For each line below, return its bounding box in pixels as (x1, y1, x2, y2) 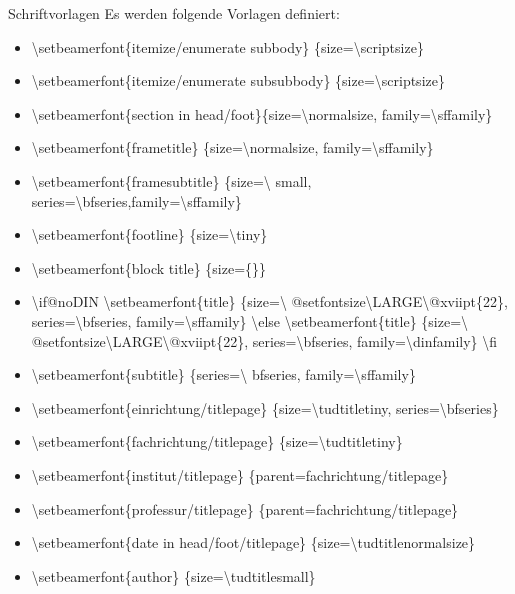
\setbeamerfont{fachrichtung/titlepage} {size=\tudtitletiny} (31, 431, 403, 452)
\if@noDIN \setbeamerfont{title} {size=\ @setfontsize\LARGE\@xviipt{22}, (31, 291, 508, 312)
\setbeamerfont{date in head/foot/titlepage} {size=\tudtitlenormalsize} (31, 532, 476, 553)
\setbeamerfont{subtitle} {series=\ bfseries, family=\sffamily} (31, 364, 416, 385)
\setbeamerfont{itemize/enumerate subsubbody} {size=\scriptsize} (31, 70, 445, 91)
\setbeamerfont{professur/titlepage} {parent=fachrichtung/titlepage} (31, 498, 459, 519)
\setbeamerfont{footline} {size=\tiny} (31, 224, 268, 245)
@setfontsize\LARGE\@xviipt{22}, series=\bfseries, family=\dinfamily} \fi (31, 330, 498, 351)
